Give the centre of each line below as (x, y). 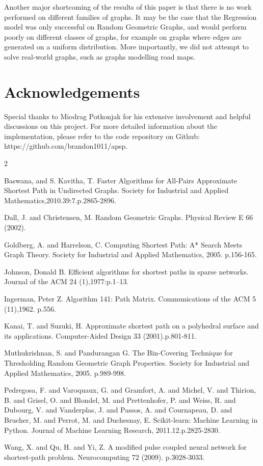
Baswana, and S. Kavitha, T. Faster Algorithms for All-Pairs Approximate (121, 180)
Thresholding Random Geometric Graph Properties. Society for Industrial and (127, 362)
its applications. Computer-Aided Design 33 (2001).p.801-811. (100, 335)
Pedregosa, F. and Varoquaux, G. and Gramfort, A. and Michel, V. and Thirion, (130, 390)
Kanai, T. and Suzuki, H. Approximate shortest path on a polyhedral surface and (131, 326)
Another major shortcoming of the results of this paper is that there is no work (128, 7)
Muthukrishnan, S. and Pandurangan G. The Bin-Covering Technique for (119, 353)
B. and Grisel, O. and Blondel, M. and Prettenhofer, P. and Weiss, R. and (120, 400)
